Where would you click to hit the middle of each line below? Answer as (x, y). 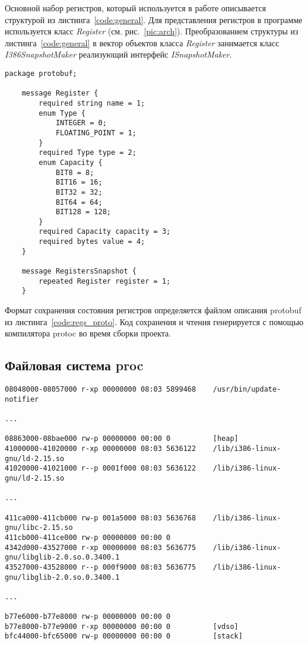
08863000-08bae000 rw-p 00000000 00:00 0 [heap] (122, 439)
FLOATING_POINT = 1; (96, 133)
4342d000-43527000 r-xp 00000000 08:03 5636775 (101, 547)
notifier (22, 399)
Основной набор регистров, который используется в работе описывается (136, 8)
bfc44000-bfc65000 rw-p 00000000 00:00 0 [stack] (124, 636)
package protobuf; (41, 73)
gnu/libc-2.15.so (39, 528)
